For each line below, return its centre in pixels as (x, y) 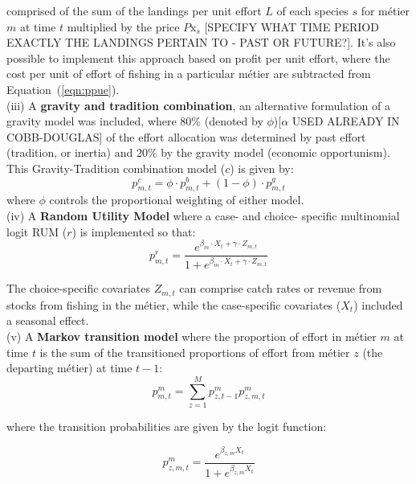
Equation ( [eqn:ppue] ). (63, 89)
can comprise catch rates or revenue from (281, 288)
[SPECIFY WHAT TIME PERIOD (292, 26)
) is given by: (262, 168)
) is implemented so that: (134, 231)
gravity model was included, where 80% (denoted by (135, 121)
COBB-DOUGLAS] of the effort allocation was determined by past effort (186, 136)
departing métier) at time (69, 368)
